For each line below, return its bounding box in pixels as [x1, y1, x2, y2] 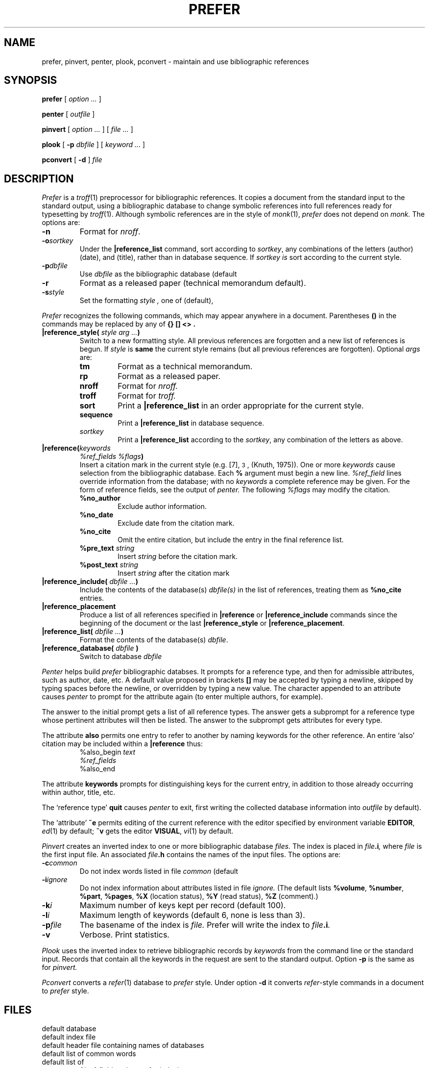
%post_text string [79, 560, 139, 569]
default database [42, 1024, 96, 1033]
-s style [42, 288, 65, 297]
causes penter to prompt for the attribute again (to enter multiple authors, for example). [42, 692, 323, 701]
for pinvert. [42, 963, 77, 972]
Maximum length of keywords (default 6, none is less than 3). [79, 910, 305, 920]
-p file [42, 920, 62, 930]
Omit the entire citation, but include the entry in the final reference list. [118, 535, 344, 544]
